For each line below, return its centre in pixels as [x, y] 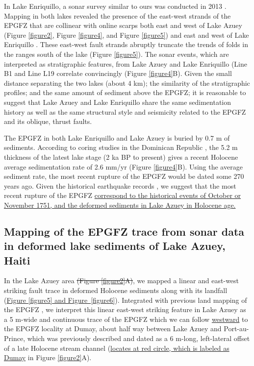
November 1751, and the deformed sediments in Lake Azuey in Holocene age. [120, 205]
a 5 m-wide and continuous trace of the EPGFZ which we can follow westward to [126, 319]
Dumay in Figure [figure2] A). [48, 357]
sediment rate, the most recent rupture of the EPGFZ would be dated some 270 [124, 176]
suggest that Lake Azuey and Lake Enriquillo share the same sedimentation [118, 102]
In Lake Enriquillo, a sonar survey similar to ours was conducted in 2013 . [115, 6]
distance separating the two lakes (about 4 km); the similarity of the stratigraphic [127, 83]
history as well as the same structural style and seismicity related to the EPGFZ [125, 111]
